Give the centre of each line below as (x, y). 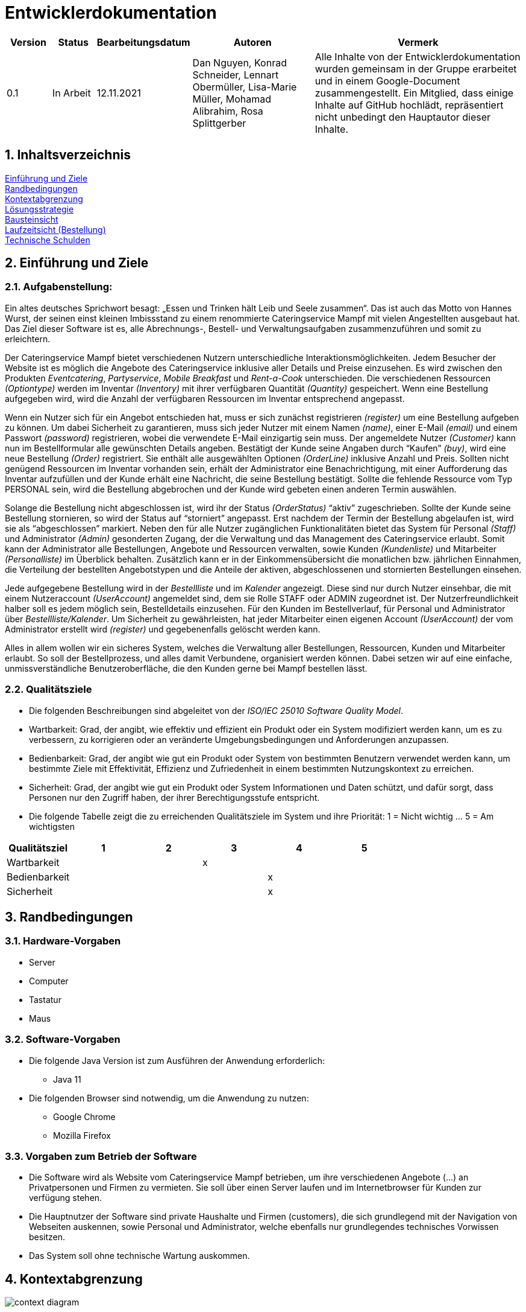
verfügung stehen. (66, 1198)
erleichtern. (28, 339)
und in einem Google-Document (387, 81)
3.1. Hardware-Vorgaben (63, 941)
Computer (49, 981)
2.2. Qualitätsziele (49, 689)
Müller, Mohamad (232, 99)
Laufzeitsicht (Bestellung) (55, 229)
